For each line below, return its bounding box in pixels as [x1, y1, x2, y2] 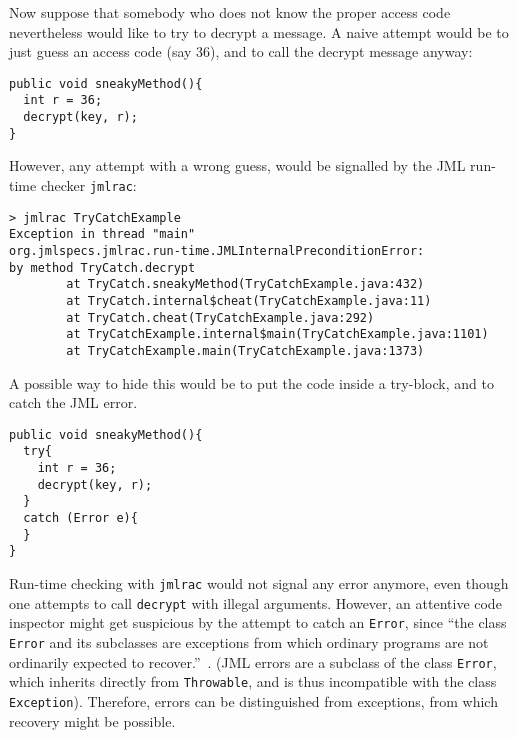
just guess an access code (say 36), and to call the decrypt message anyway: [9, 41, 473, 62]
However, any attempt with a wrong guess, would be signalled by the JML [9, 155, 466, 176]
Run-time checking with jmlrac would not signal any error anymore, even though [9, 573, 509, 593]
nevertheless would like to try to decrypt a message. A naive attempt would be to [9, 21, 509, 42]
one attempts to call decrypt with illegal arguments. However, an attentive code [9, 592, 502, 613]
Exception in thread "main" [9, 227, 196, 242]
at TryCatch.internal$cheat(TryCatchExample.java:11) [66, 293, 432, 308]
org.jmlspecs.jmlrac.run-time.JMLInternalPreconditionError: [9, 243, 425, 258]
